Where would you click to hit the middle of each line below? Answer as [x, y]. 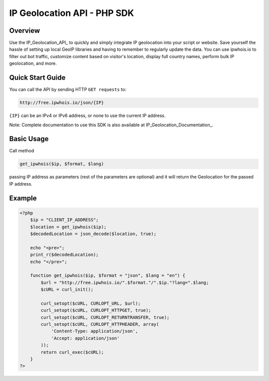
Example [23, 198]
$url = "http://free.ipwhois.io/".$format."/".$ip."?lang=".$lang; [125, 283]
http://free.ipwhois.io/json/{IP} [62, 103]
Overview [25, 31]
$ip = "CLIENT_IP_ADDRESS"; [65, 220]
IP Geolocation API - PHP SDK [72, 13]
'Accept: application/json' [85, 338]
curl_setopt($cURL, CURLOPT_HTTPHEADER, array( [100, 324]
